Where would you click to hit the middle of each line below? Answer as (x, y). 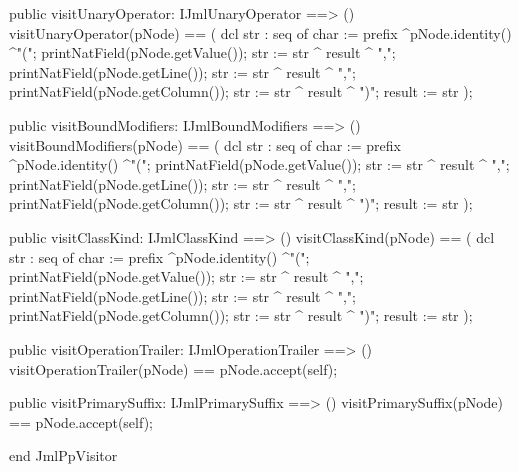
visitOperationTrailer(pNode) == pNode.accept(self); (173, 368)
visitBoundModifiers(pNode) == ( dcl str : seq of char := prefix (205, 144)
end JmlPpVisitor (63, 455)
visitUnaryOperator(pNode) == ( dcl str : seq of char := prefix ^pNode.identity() (260, 32)
